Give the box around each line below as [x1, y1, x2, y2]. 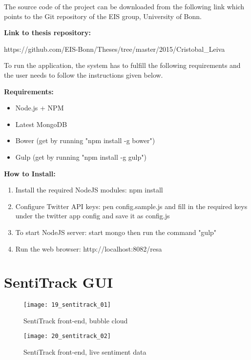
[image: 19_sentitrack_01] [23, 301, 111, 309]
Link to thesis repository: [4, 27, 91, 38]
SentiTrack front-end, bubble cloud [23, 315, 128, 325]
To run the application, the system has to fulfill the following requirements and [4, 60, 241, 70]
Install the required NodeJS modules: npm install [15, 185, 163, 195]
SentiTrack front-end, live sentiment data [23, 347, 146, 357]
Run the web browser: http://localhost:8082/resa [15, 243, 162, 254]
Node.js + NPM [15, 103, 64, 113]
